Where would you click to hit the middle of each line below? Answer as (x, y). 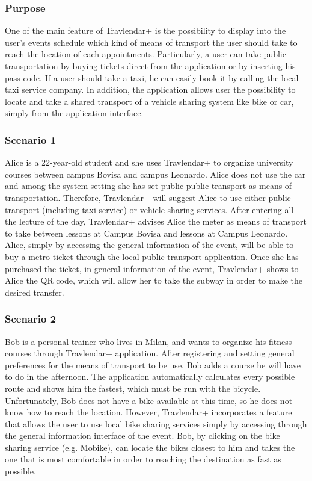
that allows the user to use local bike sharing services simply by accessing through (156, 424)
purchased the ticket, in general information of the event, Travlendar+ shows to (152, 268)
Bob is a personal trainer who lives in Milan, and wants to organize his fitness (148, 341)
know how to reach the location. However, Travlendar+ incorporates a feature (148, 412)
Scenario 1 (31, 139)
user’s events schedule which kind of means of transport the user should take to (151, 42)
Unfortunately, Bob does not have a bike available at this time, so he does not (149, 400)
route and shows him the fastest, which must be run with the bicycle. (133, 388)
